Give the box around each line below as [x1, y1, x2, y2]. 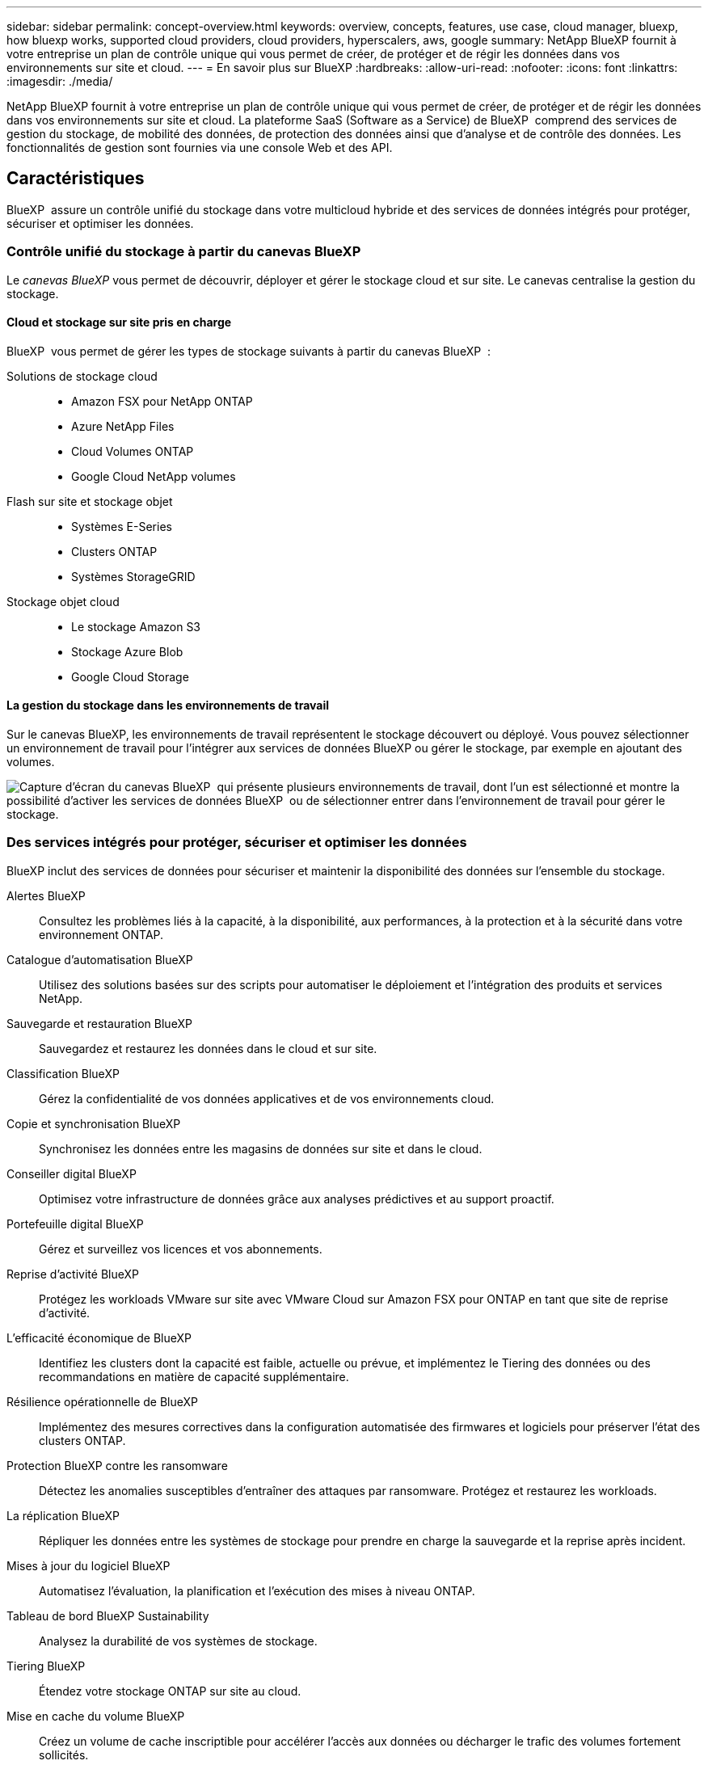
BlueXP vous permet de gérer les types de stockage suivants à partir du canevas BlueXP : [6, 343, 491, 358]
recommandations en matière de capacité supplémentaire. [39, 1369, 349, 1384]
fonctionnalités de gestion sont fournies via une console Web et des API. [6, 141, 393, 154]
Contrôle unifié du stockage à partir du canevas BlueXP [6, 243, 361, 260]
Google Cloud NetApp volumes [71, 469, 236, 483]
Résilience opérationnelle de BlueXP [6, 1394, 199, 1409]
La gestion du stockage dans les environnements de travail [6, 698, 330, 713]
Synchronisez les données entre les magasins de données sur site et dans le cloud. [39, 1141, 483, 1156]
